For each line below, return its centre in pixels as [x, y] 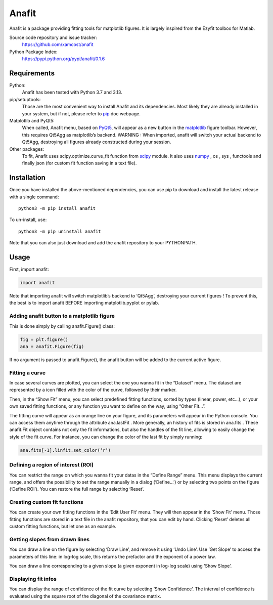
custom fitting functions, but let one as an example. [63, 527]
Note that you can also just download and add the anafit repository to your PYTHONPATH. [103, 243]
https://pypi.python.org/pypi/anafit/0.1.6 [63, 59]
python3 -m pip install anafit [57, 208]
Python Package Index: [33, 52]
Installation [27, 178]
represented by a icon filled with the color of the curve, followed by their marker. [93, 390]
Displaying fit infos [33, 579]
